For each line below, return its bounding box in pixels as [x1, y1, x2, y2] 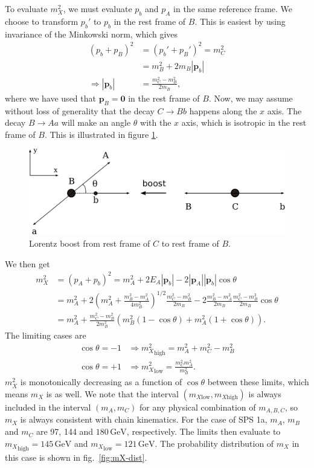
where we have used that [5, 91, 96, 104]
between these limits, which [207, 375, 309, 388]
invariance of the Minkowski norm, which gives [5, 27, 178, 40]
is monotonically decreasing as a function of [20, 375, 182, 388]
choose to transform [5, 15, 78, 27]
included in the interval [5, 401, 91, 414]
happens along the [189, 104, 257, 117]
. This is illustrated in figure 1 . [44, 128, 158, 140]
